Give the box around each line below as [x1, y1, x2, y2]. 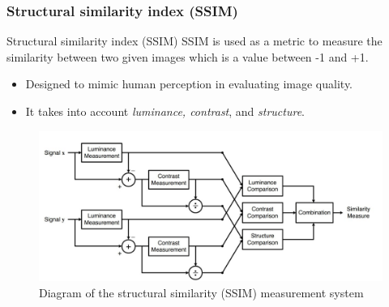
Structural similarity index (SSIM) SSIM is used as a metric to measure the [6, 32, 383, 49]
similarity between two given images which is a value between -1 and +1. [6, 48, 369, 65]
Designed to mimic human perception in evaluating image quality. [25, 75, 353, 92]
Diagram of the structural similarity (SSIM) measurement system [39, 284, 364, 301]
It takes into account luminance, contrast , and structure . [25, 103, 306, 119]
